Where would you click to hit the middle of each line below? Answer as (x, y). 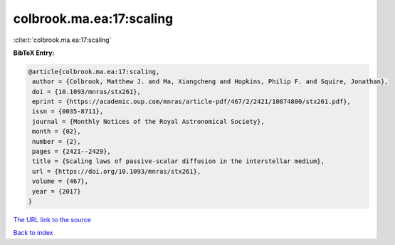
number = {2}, (57, 141)
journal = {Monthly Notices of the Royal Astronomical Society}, (148, 121)
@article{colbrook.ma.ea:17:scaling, (94, 72)
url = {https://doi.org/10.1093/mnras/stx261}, (117, 171)
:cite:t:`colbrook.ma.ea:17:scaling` (62, 40)
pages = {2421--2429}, (72, 152)
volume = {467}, (60, 181)
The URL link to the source (52, 219)
